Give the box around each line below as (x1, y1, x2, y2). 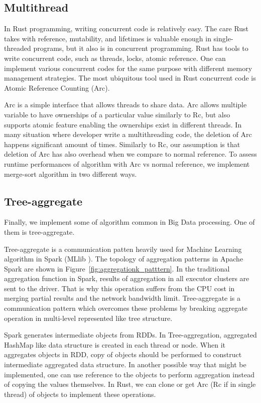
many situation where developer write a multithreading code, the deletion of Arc (4, 129, 252, 140)
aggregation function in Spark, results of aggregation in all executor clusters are (4, 273, 249, 284)
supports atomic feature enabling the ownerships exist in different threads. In (4, 119, 242, 129)
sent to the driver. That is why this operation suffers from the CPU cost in (4, 283, 235, 293)
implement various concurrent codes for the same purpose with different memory (4, 62, 252, 73)
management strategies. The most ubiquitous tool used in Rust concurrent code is (4, 73, 256, 83)
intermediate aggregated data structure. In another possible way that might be (4, 359, 246, 370)
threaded (4, 43, 31, 53)
